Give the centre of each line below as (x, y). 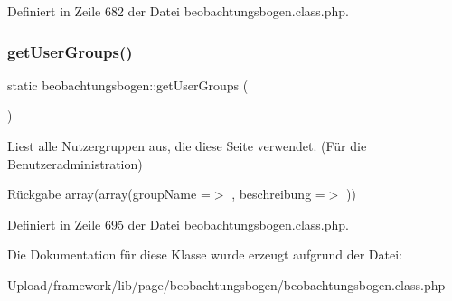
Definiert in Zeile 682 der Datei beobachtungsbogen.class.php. (178, 11)
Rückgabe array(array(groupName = (109, 194)
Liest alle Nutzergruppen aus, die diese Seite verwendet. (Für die (187, 146)
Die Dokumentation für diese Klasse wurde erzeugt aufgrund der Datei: (205, 254)
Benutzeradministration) (75, 163)
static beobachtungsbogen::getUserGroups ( (128, 85)
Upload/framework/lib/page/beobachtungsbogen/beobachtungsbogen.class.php (226, 284)
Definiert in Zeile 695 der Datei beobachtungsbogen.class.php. (178, 224)
